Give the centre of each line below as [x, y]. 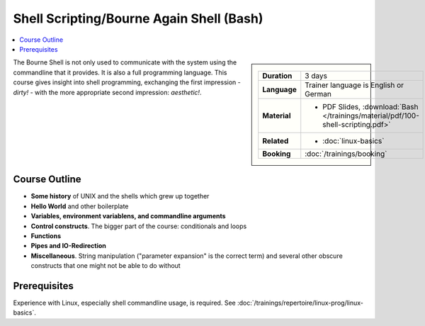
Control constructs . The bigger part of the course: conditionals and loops [139, 226]
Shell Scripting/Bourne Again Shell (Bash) [138, 18]
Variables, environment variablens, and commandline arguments [128, 216]
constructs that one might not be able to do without [106, 266]
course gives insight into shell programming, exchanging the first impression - [127, 82]
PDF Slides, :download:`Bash [370, 107]
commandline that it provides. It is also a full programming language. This [120, 72]
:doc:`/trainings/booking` [346, 154]
